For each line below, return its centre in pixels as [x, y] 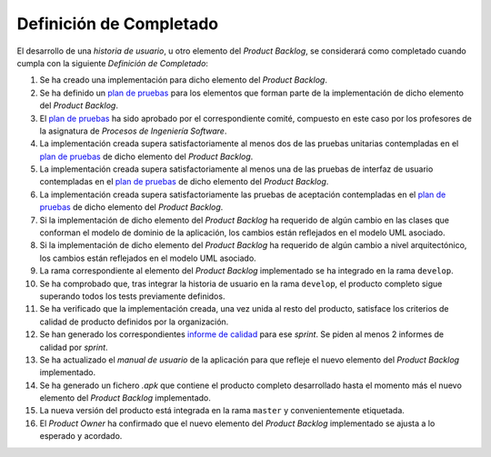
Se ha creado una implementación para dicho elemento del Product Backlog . [183, 80]
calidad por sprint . [74, 347]
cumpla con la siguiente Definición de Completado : [113, 63]
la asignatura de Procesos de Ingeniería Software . [133, 131]
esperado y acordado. [81, 436]
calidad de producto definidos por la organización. [134, 322]
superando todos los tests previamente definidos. [132, 296]
